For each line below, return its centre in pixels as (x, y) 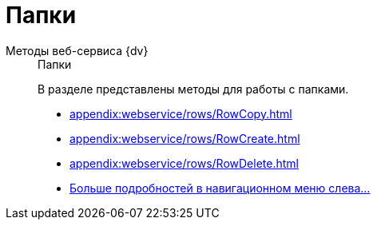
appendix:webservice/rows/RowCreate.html (185, 138)
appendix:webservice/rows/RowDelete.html (184, 163)
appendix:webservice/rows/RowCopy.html (181, 113)
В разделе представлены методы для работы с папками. (193, 89)
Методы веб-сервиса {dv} (77, 50)
